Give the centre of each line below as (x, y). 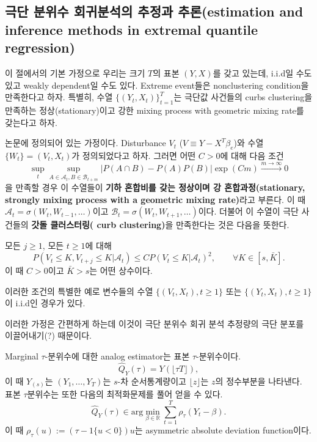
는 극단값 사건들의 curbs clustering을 (243, 97)
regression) (40, 47)
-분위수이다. (219, 356)
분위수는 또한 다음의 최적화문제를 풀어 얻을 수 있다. (125, 394)
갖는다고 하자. (31, 122)
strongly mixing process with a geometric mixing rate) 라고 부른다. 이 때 (155, 199)
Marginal (22, 356)
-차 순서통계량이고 (152, 381)
